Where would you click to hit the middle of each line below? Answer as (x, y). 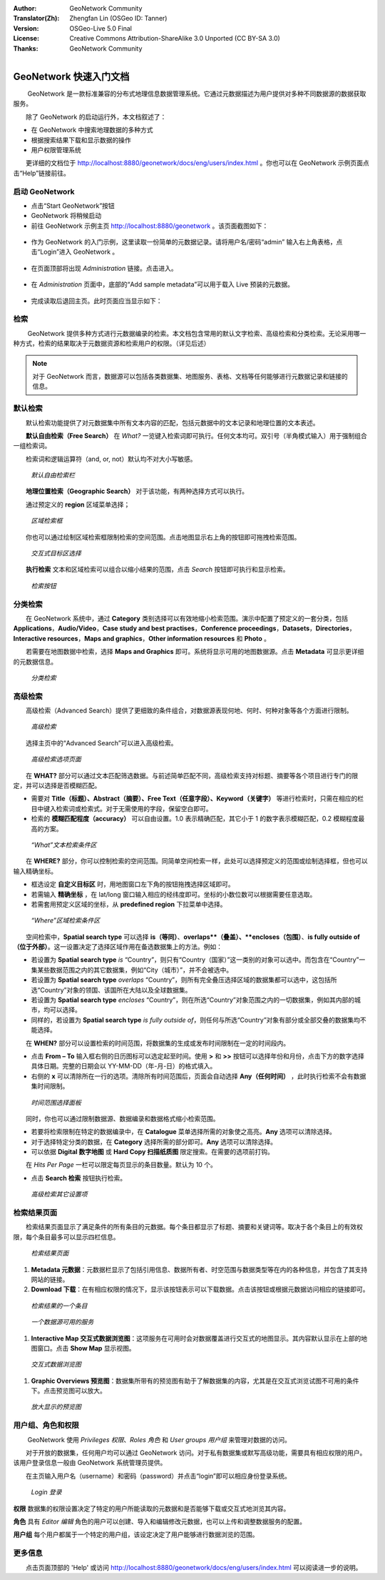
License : (26, 39)
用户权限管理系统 (56, 150)
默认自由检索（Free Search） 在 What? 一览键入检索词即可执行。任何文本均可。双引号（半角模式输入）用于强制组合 (196, 435)
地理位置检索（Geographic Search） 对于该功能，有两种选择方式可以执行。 (137, 491)
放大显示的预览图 (56, 1407)
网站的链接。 (50, 1279)
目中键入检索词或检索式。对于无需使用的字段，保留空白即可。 (122, 808)
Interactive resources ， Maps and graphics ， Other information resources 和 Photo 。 (142, 638)
